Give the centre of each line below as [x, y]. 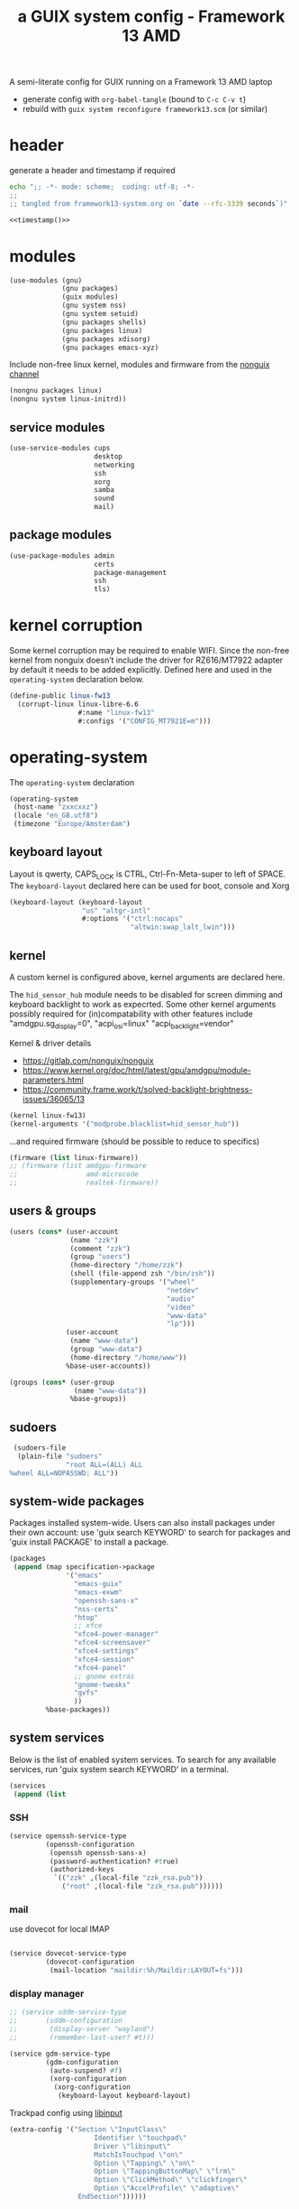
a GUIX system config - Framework [151, 17]
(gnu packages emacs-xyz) [110, 348]
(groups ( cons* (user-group [62, 1382]
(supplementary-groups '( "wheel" [132, 1282]
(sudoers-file [40, 1448]
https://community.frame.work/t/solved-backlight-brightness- [137, 1089]
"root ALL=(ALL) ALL [104, 1464]
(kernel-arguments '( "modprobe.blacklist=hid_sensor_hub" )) [125, 1124]
